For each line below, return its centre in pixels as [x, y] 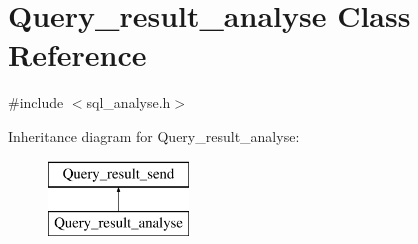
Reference [77, 54]
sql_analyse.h [128, 102]
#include [36, 102]
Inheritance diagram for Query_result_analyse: [154, 135]
